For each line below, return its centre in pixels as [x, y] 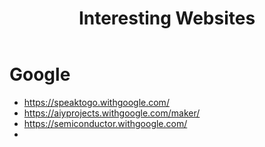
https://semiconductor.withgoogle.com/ [105, 123]
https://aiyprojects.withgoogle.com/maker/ [112, 113]
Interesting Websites [167, 18]
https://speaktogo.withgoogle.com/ [96, 102]
